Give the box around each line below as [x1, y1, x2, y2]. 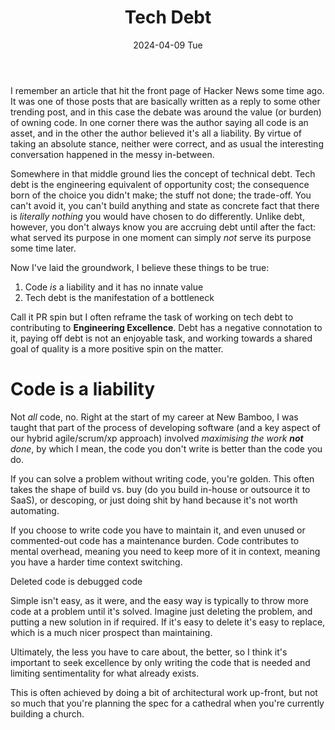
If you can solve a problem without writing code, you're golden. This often [10, 472, 315, 485]
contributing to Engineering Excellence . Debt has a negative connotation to [10, 321, 323, 333]
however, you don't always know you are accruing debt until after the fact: [10, 221, 317, 233]
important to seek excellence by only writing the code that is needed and [10, 656, 311, 668]
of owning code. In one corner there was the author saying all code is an [10, 116, 309, 128]
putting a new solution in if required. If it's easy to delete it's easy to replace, [10, 616, 326, 628]
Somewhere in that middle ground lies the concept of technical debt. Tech [10, 167, 316, 180]
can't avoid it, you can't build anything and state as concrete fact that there [10, 199, 320, 211]
